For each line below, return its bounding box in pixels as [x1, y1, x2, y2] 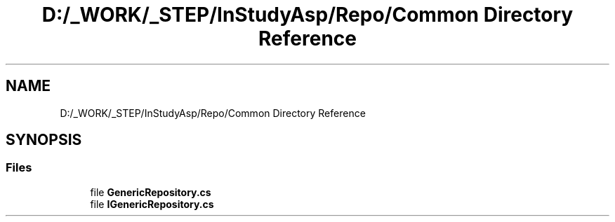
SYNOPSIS [6, 131, 82, 149]
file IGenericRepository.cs [90, 197, 214, 210]
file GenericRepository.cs [90, 186, 211, 198]
